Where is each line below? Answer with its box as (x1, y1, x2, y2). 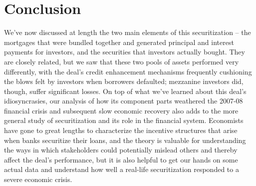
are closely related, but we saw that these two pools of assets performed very (4, 56, 239, 66)
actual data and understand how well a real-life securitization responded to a (4, 164, 239, 174)
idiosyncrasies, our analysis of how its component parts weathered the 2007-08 (4, 95, 243, 106)
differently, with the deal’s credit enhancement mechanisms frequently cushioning (4, 66, 252, 76)
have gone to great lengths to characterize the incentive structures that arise (4, 125, 238, 135)
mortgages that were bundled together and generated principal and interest (4, 36, 234, 47)
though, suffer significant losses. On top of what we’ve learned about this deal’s (4, 85, 247, 96)
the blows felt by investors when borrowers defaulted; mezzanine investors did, (4, 76, 244, 86)
